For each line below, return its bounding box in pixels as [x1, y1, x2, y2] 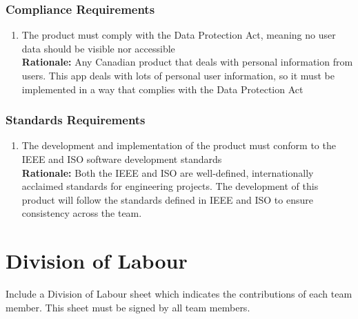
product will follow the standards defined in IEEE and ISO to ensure [21, 192, 313, 206]
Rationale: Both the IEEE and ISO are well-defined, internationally [21, 165, 314, 180]
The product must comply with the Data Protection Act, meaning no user [21, 28, 336, 42]
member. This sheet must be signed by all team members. [6, 300, 250, 314]
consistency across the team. [21, 206, 142, 220]
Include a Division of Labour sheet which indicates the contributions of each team [6, 287, 352, 301]
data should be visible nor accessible [21, 41, 175, 55]
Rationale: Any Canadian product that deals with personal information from [21, 55, 353, 69]
